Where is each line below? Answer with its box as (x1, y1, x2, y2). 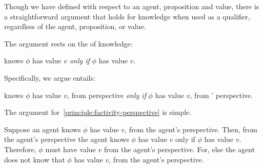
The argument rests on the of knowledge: (4, 38, 133, 49)
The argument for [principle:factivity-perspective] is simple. (4, 107, 192, 117)
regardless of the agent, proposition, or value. (4, 21, 146, 32)
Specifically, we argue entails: (4, 72, 95, 83)
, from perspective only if (67, 89, 146, 100)
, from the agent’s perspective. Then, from (125, 124, 257, 134)
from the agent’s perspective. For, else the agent (104, 143, 255, 154)
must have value (45, 143, 96, 154)
